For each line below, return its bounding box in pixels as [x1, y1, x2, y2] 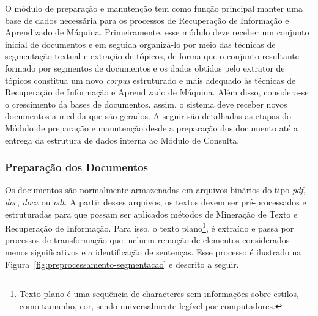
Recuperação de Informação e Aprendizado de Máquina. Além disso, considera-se [5, 86, 309, 98]
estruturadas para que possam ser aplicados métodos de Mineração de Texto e [5, 207, 298, 220]
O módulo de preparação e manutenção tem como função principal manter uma [5, 2, 303, 14]
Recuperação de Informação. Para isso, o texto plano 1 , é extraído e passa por [5, 220, 294, 234]
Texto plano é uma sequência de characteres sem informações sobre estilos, [19, 287, 299, 300]
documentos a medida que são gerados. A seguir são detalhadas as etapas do [5, 109, 292, 122]
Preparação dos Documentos [5, 160, 149, 175]
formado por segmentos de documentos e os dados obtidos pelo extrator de [5, 61, 285, 74]
